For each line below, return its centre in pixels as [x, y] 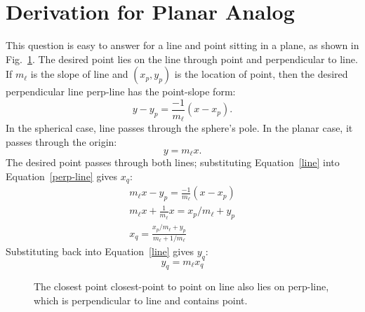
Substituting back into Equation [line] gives [100, 251]
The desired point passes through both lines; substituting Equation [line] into [173, 162]
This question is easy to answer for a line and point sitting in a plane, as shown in [182, 45]
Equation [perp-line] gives [62, 176]
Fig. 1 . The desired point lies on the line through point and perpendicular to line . [182, 59]
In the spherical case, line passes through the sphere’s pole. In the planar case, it [179, 128]
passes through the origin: [61, 142]
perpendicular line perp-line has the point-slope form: [121, 91]
